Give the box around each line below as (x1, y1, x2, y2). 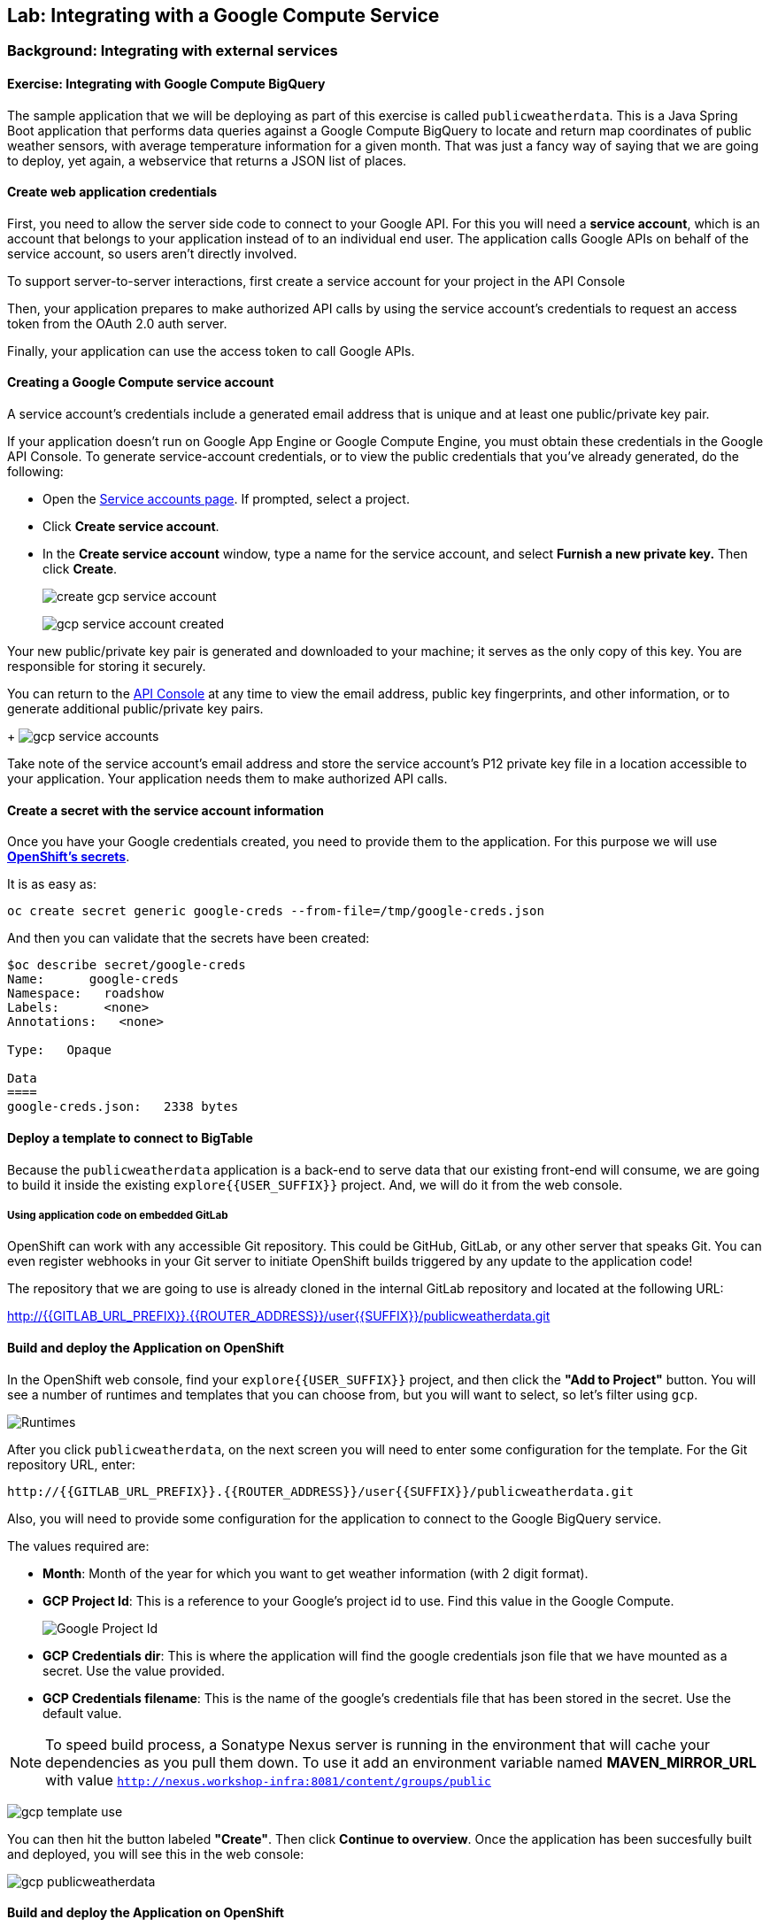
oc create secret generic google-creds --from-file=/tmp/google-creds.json (7, 904, 544, 919)
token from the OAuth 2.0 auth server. (7, 315, 227, 331)
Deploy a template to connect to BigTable (7, 1129, 253, 1145)
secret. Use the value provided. (42, 1662, 225, 1678)
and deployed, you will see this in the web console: (7, 1846, 304, 1861)
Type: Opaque (7, 1043, 112, 1058)
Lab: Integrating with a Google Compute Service (7, 4, 440, 27)
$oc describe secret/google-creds (7, 958, 246, 973)
